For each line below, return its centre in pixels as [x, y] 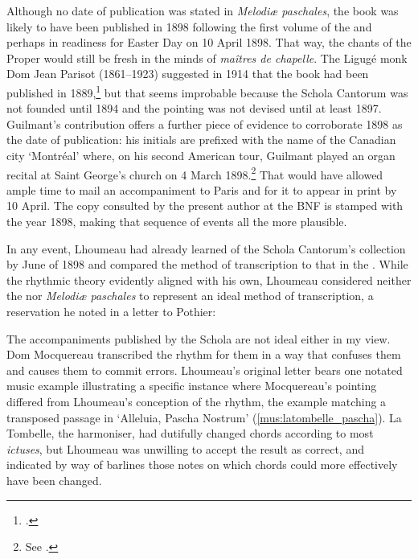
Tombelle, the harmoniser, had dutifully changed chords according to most [190, 433]
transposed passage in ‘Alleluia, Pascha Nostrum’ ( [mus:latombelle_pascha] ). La [204, 417]
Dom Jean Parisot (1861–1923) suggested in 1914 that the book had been [188, 74]
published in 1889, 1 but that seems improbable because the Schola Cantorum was [207, 91]
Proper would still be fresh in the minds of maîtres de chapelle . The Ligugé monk [207, 58]
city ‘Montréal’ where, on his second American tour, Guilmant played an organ [201, 155]
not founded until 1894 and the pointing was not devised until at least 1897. [194, 108]
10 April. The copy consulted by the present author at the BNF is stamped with [205, 206]
